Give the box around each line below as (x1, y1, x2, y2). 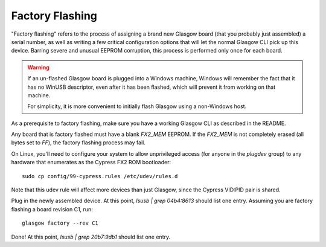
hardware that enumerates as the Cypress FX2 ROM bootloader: (11, 159, 171, 166)
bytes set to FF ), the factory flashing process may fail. (11, 139, 146, 146)
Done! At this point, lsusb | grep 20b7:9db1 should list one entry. (11, 233, 171, 240)
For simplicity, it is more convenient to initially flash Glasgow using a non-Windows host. (27, 103, 247, 110)
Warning (27, 63, 50, 71)
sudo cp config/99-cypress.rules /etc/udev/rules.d (22, 173, 178, 179)
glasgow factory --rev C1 (22, 220, 99, 226)
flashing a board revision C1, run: (11, 205, 93, 213)
